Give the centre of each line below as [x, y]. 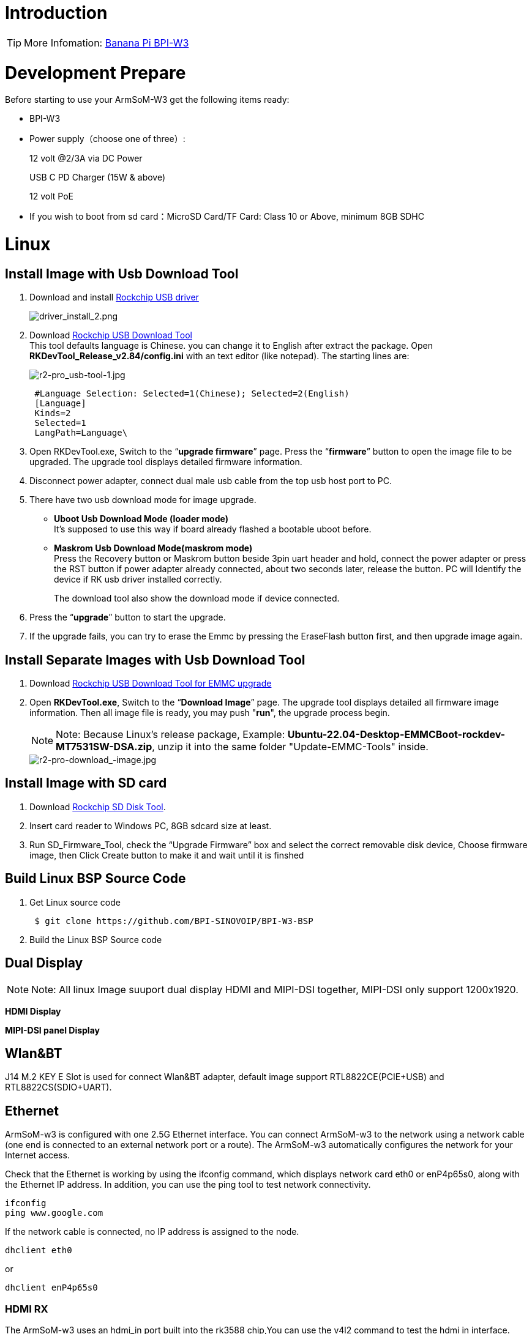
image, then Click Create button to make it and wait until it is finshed [167, 855]
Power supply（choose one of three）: [107, 139]
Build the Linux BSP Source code [96, 939]
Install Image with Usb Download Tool [122, 274]
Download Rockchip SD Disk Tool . [98, 807]
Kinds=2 [53, 413]
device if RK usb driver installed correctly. [138, 579]
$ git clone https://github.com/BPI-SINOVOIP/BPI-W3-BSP [174, 921]
